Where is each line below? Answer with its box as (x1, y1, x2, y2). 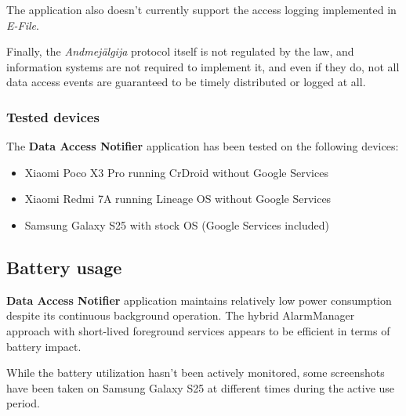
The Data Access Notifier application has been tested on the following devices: (6, 138, 399, 154)
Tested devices (6, 107, 100, 126)
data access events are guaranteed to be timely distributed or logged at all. (6, 74, 366, 90)
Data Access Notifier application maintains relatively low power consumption (6, 291, 392, 308)
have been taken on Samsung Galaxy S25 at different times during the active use (6, 379, 395, 396)
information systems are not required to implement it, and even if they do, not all (6, 58, 400, 74)
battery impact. (6, 338, 82, 354)
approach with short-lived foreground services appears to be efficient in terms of (6, 322, 390, 338)
